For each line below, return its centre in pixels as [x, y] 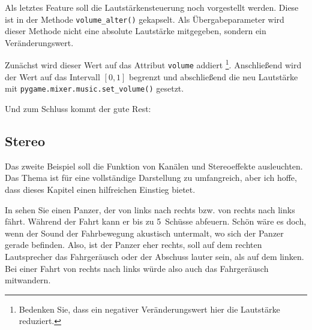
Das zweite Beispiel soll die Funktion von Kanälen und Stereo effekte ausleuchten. [154, 166]
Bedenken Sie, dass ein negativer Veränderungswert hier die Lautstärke [149, 309]
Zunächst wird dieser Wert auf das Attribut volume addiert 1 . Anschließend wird [153, 64]
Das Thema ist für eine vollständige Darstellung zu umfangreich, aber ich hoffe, [151, 178]
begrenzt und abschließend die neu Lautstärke [214, 76]
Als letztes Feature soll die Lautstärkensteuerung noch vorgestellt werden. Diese [152, 7]
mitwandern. [28, 280]
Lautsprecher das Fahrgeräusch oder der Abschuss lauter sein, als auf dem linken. [154, 256]
